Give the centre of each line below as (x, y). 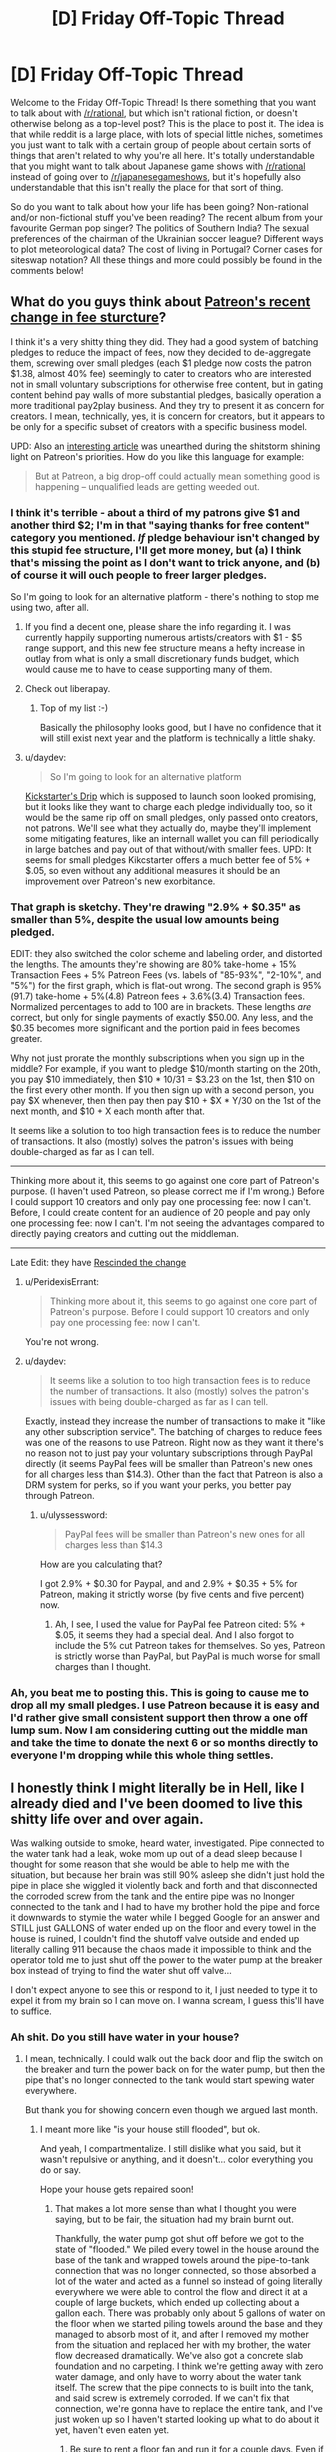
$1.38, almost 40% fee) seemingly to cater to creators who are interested (161, 373)
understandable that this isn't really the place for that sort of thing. (147, 187)
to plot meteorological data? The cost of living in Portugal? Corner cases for (166, 249)
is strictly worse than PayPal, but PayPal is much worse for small (187, 1656)
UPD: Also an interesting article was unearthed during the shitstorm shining (165, 446)
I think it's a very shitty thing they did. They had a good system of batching (164, 341)
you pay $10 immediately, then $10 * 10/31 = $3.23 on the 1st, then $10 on (162, 1079)
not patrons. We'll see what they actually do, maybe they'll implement (168, 828)
